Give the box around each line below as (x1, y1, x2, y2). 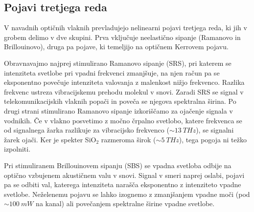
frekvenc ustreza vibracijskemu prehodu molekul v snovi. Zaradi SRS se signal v (4, 86, 244, 96)
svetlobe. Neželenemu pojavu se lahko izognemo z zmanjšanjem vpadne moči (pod (4, 189, 250, 199)
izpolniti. (4, 144, 31, 154)
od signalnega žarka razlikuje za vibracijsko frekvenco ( (4, 125, 169, 135)
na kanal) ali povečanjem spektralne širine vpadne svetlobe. (36, 198, 215, 209)
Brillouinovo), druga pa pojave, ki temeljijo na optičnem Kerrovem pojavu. (4, 41, 229, 52)
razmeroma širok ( (101, 134, 156, 144)
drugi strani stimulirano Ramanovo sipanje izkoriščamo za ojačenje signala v (4, 105, 233, 116)
